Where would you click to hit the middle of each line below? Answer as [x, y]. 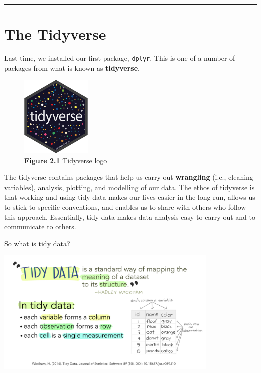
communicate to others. [40, 226]
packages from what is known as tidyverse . [72, 67]
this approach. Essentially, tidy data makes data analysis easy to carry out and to [130, 216]
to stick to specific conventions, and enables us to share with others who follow [125, 207]
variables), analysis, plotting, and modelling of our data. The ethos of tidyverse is [129, 187]
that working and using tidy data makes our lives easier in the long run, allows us [130, 197]
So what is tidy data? [37, 243]
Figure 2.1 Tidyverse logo [66, 160]
